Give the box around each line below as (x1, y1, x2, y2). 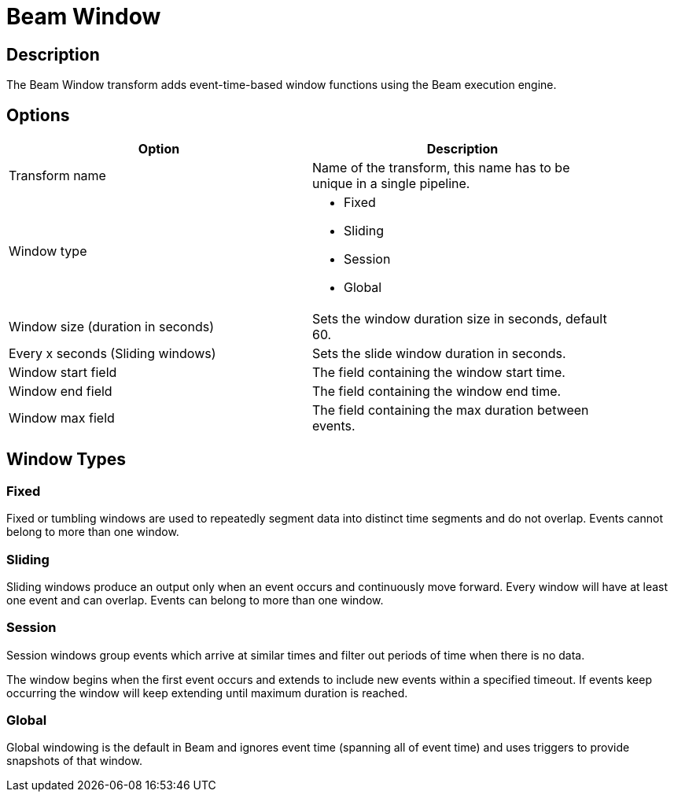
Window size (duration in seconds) (9, 319, 214, 335)
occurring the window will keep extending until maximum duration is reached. (6, 685, 408, 700)
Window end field (9, 383, 112, 400)
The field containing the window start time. (312, 364, 565, 381)
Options (6, 105, 70, 125)
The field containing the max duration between (312, 402, 589, 419)
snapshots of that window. (6, 754, 142, 768)
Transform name (9, 168, 106, 184)
